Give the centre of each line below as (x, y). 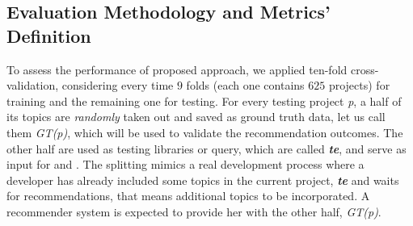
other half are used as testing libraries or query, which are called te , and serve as (206, 148)
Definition (49, 35)
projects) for (359, 85)
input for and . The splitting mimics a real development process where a (185, 164)
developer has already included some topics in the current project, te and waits (203, 180)
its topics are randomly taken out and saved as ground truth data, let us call (196, 117)
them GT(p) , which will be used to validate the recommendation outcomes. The (205, 132)
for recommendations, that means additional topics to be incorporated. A (188, 196)
